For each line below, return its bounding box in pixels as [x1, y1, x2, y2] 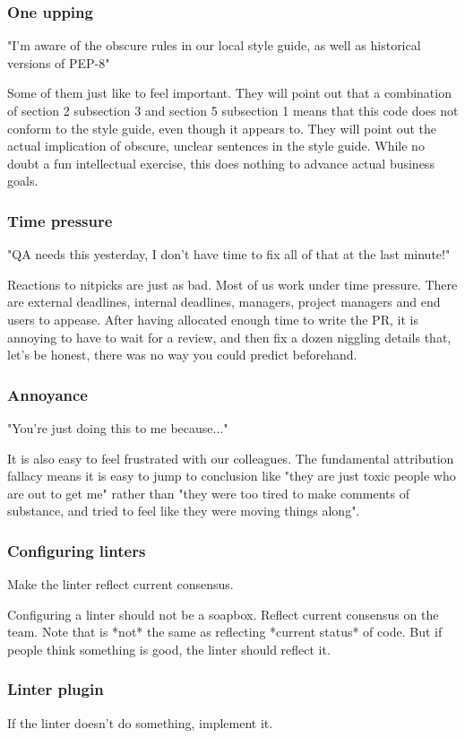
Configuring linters [7, 539, 146, 561]
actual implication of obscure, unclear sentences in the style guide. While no [7, 136, 425, 155]
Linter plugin [7, 678, 104, 700]
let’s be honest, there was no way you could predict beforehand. [7, 345, 357, 364]
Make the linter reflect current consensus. [7, 575, 234, 594]
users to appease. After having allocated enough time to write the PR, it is [7, 309, 418, 328]
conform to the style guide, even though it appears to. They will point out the [7, 118, 436, 137]
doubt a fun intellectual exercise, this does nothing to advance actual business [7, 153, 435, 172]
